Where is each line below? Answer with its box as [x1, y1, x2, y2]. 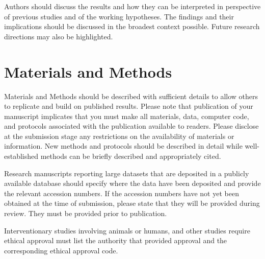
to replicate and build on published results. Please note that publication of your [4, 101, 253, 111]
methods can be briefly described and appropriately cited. [40, 151, 221, 161]
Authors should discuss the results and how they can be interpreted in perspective [4, 1, 261, 11]
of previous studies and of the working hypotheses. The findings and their [4, 11, 234, 21]
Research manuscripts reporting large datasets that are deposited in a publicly [4, 168, 249, 178]
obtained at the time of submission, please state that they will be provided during [4, 198, 260, 208]
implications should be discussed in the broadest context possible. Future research [4, 21, 260, 32]
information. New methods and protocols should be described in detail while [4, 140, 243, 151]
